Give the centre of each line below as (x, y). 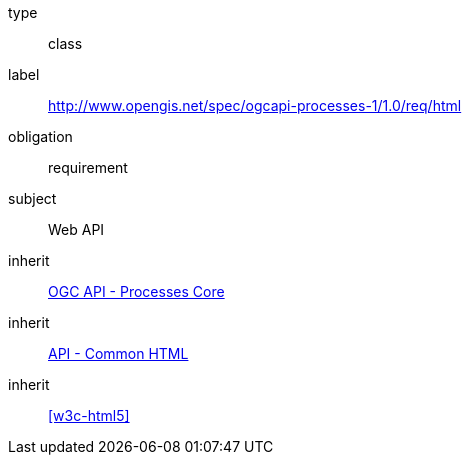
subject (32, 198)
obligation (40, 136)
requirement (88, 167)
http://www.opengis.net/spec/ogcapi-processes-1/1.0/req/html (255, 105)
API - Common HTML (118, 353)
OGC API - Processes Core (136, 291)
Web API (76, 229)
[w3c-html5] (89, 415)
